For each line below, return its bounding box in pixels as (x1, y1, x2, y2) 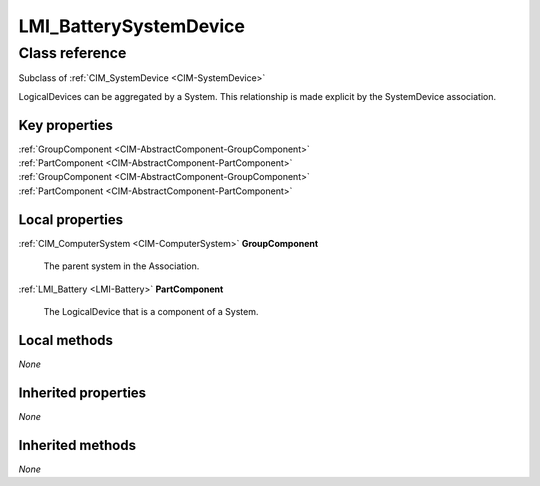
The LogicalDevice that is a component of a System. (43, 305, 259, 317)
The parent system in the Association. (43, 260, 200, 272)
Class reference (18, 44, 127, 62)
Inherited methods (18, 436, 137, 454)
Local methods (18, 331, 114, 349)
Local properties (18, 211, 124, 228)
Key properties (18, 116, 114, 134)
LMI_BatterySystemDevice (18, 15, 245, 37)
